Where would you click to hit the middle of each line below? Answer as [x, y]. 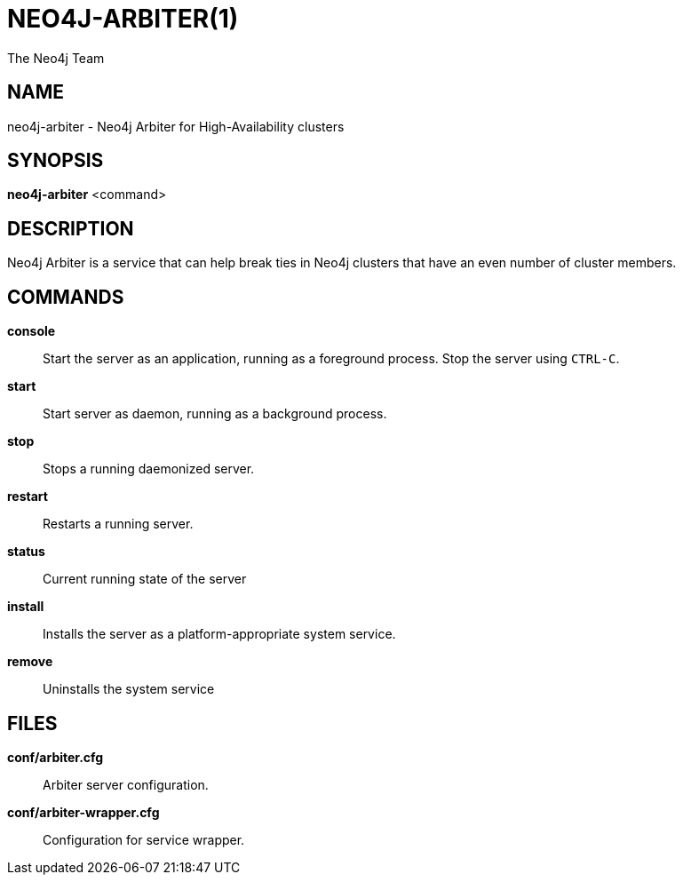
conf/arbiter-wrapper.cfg [83, 812]
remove [30, 662]
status [26, 552]
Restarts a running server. [118, 524]
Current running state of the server [145, 579]
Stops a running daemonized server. [149, 469]
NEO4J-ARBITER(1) [123, 19]
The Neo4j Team [56, 58]
